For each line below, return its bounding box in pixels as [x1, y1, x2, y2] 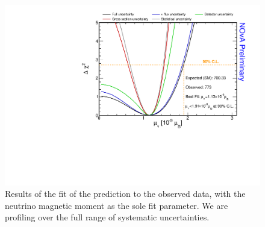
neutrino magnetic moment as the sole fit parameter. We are [5, 199, 228, 211]
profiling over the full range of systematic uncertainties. [5, 211, 210, 223]
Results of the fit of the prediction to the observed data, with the [5, 187, 246, 200]
